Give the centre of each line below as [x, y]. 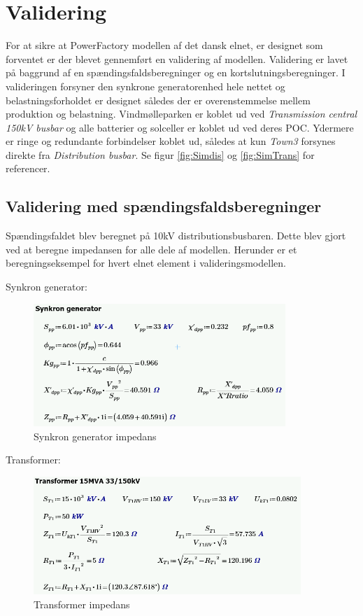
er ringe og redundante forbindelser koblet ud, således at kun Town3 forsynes [171, 141]
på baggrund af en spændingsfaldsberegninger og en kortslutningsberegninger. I [176, 72]
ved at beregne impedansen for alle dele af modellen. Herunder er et [151, 249]
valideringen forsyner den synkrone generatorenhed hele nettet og [145, 86]
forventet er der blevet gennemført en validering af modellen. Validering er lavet [177, 58]
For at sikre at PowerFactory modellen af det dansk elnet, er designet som [164, 45]
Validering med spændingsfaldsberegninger [164, 206]
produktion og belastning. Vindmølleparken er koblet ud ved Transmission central [181, 114]
